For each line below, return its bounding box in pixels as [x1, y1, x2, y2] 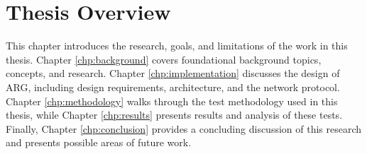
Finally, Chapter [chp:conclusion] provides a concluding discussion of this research [6, 121, 362, 136]
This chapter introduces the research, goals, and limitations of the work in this [6, 38, 348, 53]
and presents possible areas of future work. [6, 135, 192, 150]
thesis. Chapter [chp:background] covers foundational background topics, [6, 52, 322, 66]
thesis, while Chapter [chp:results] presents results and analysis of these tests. [6, 107, 343, 122]
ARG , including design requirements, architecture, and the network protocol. [6, 79, 340, 94]
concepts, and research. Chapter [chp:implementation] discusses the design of [6, 66, 340, 81]
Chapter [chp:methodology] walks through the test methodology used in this [6, 93, 338, 108]
